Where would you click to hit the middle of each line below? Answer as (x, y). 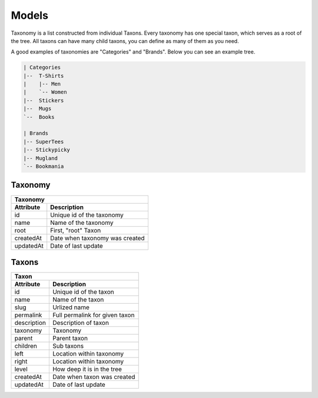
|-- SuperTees (44, 142)
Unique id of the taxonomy (87, 215)
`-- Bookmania (44, 166)
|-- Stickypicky (47, 150)
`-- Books (39, 117)
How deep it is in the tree (87, 369)
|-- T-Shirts (44, 76)
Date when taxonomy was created (97, 238)
